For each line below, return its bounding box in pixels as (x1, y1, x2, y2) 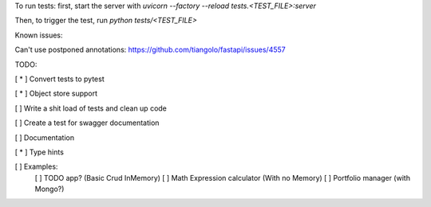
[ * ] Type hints (14, 147, 64, 157)
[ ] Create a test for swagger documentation (14, 118, 160, 127)
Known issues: (14, 30, 63, 40)
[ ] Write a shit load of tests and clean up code (14, 103, 168, 113)
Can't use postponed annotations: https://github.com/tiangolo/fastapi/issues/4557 (14, 45, 287, 55)
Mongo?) (34, 184, 65, 194)
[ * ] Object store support (14, 88, 98, 99)
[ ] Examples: (14, 162, 58, 171)
